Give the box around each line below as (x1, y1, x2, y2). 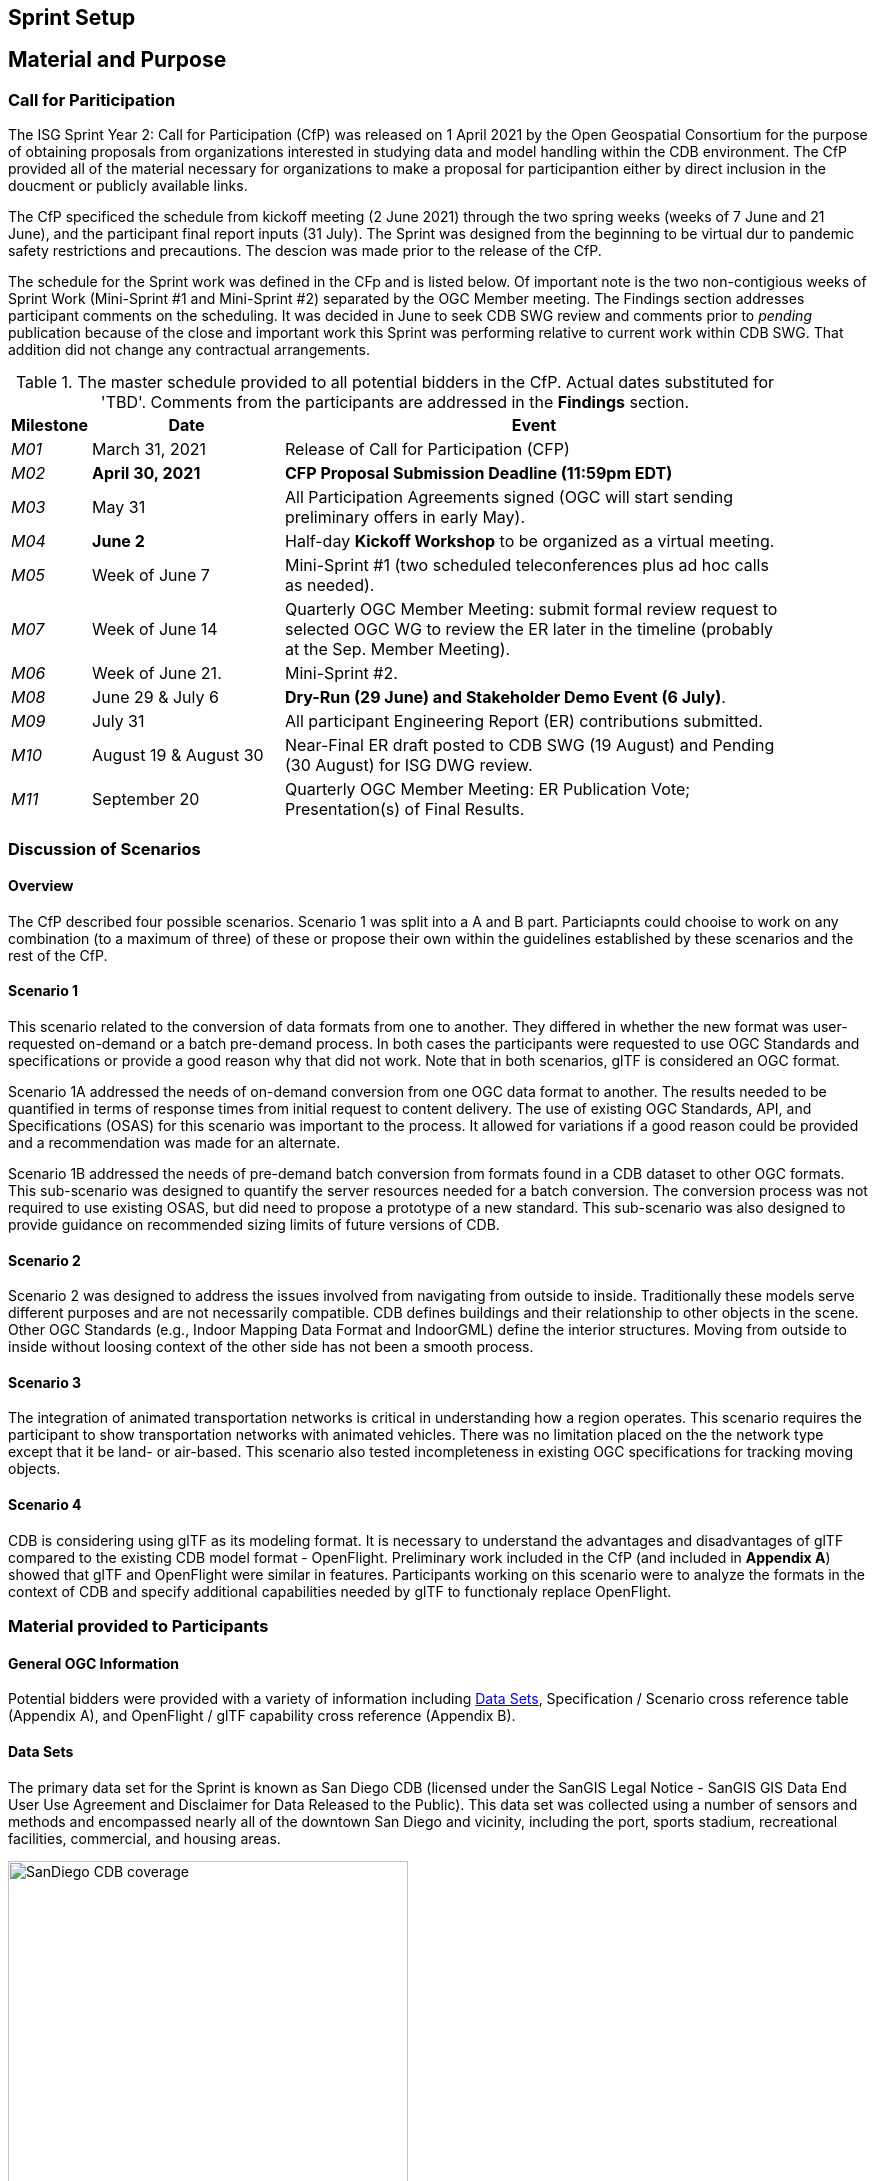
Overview (8, 877, 74, 895)
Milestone (11, 415, 89, 436)
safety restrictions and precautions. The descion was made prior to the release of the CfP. (8, 242, 602, 260)
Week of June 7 (92, 565, 210, 586)
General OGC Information (8, 1654, 180, 1672)
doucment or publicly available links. (8, 177, 248, 195)
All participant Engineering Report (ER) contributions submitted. (285, 711, 763, 732)
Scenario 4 (8, 1496, 82, 1514)
